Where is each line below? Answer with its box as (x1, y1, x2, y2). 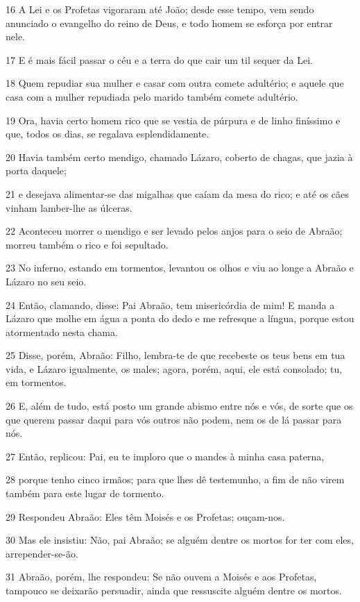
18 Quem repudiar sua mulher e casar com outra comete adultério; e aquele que (6, 76, 344, 90)
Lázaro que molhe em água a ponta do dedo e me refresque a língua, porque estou (6, 311, 354, 326)
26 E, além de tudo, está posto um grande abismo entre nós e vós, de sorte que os (6, 399, 353, 413)
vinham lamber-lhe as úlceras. (6, 200, 132, 215)
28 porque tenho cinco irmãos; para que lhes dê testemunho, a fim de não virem (6, 472, 345, 487)
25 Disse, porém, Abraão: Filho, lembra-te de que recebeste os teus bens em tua (6, 348, 345, 362)
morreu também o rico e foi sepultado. (6, 237, 169, 251)
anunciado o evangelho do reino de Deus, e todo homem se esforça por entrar (6, 15, 333, 30)
